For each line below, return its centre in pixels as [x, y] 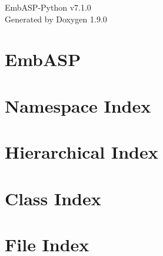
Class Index [53, 198]
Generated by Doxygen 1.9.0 [56, 19]
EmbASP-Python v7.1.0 [48, 7]
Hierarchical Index [81, 152]
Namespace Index [78, 105]
